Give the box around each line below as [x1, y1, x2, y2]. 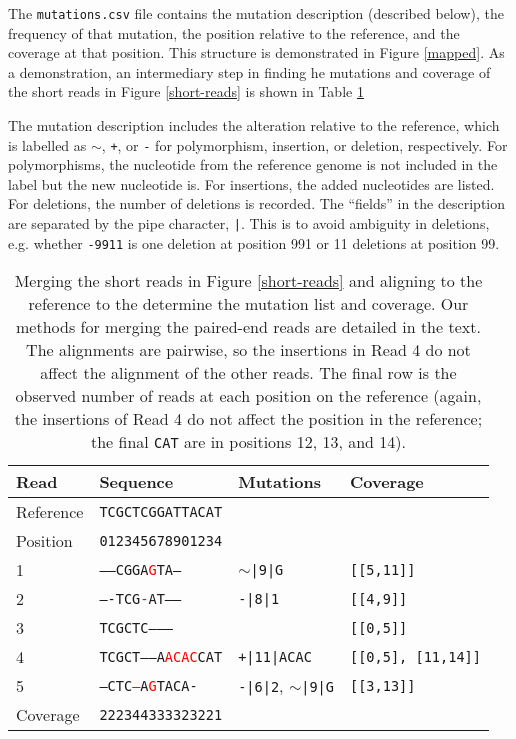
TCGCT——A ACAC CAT [99, 648, 223, 665]
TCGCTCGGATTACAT [99, 503, 223, 520]
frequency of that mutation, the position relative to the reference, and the [8, 22, 460, 43]
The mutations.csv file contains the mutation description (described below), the [8, 3, 504, 23]
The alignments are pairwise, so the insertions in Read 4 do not [26, 338, 471, 362]
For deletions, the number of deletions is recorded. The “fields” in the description [8, 193, 505, 214]
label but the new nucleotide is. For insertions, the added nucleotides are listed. [8, 173, 495, 194]
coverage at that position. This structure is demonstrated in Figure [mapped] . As [8, 42, 505, 63]
